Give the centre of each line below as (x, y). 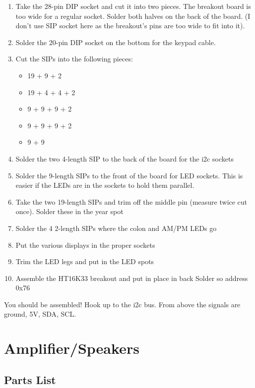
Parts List (30, 379)
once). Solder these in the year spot (69, 211)
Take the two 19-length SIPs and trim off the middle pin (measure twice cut (131, 201)
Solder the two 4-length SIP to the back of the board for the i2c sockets (125, 158)
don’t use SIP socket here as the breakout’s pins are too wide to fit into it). (130, 26)
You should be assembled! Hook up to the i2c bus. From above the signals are (122, 304)
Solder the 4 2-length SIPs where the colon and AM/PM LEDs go (116, 228)
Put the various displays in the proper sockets (85, 245)
